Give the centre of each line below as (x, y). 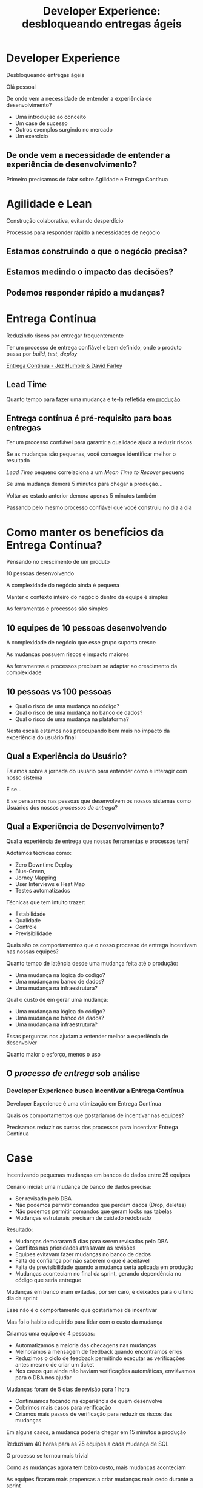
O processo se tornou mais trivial (48, 1456)
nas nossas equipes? (32, 952)
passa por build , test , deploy (42, 354)
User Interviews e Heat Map (50, 884)
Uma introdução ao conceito (51, 117)
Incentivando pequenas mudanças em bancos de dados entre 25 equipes (98, 1175)
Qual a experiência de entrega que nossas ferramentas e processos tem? (98, 841)
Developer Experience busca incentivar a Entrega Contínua (95, 1091)
